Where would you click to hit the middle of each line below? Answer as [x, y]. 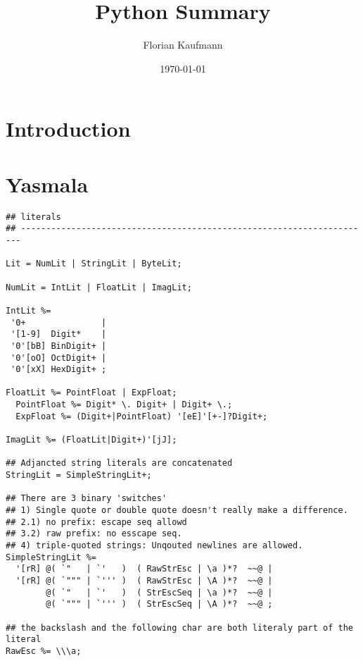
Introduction [68, 129]
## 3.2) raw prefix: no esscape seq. [94, 534]
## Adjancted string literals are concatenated [119, 463]
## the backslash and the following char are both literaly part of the [179, 628]
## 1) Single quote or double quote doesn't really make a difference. [177, 511]
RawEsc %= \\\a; [44, 651]
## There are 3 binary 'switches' [87, 499]
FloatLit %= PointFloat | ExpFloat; [91, 393]
